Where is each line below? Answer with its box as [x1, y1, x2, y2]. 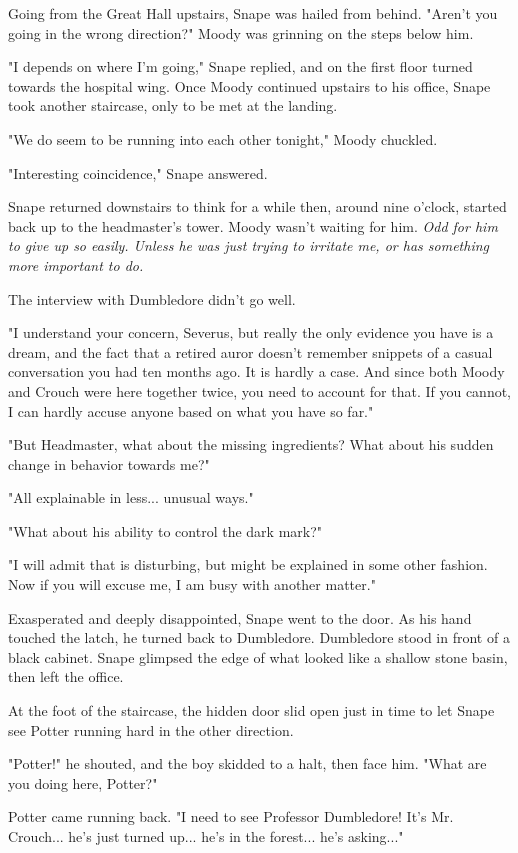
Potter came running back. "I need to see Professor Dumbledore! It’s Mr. [8, 806, 454, 827]
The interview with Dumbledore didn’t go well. [8, 288, 296, 309]
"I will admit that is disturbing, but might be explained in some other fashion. [8, 554, 488, 575]
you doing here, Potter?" [8, 772, 158, 793]
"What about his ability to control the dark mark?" [8, 520, 323, 541]
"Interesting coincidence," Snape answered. [8, 162, 268, 183]
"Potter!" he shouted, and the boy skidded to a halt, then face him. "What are [8, 753, 487, 774]
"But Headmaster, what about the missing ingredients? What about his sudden [8, 434, 494, 455]
